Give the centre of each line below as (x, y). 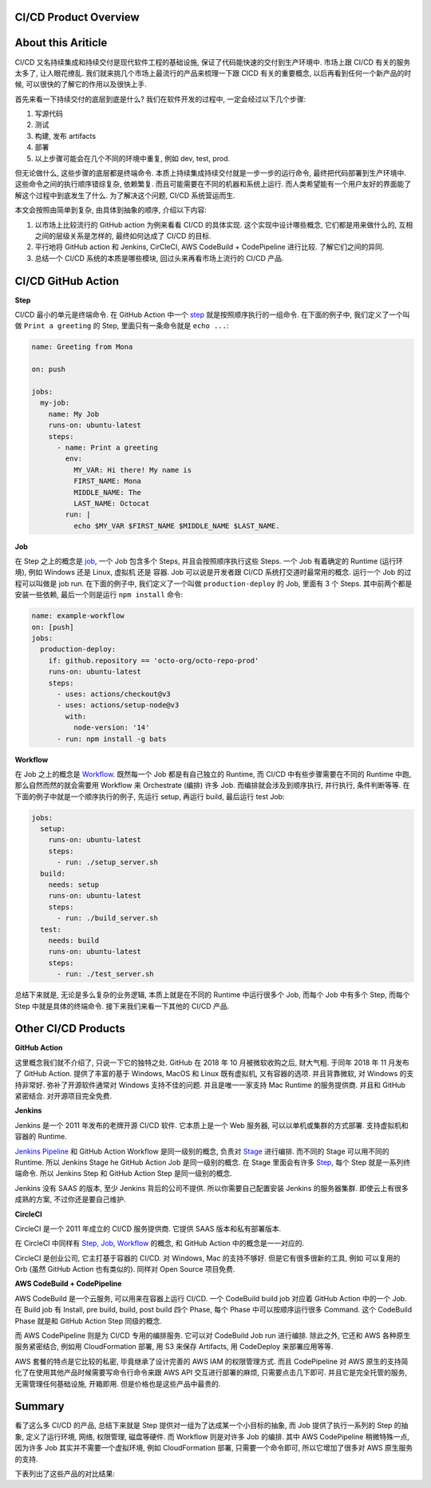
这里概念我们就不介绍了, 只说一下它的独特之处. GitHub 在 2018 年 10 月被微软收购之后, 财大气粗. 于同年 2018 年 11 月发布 (212, 1063)
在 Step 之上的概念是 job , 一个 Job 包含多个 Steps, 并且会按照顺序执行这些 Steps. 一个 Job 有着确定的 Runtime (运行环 (209, 561)
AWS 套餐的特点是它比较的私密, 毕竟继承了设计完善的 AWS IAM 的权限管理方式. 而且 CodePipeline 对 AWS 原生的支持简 (212, 1361)
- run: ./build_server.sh (108, 918)
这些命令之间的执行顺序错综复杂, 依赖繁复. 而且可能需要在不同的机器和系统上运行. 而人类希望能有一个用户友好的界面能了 (213, 184)
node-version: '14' (111, 728)
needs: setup (74, 885)
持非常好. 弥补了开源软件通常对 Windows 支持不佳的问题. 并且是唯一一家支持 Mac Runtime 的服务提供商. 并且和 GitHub (210, 1085)
